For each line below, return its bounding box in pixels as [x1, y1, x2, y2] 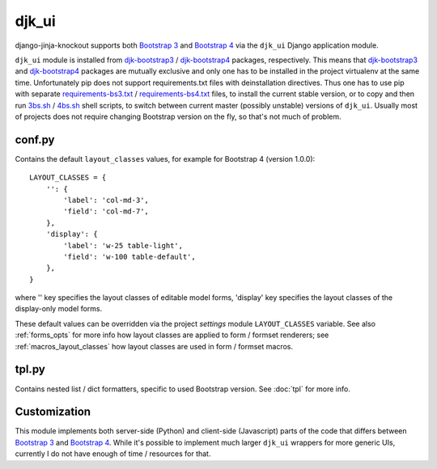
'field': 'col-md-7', [63, 207, 150, 216]
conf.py [15, 133, 55, 146]
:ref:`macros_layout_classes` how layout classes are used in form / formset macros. [15, 341, 293, 351]
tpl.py [15, 362, 46, 376]
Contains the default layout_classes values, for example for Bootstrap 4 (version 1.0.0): [15, 154, 316, 163]
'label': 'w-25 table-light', [63, 241, 184, 250]
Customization [15, 405, 91, 419]
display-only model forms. [15, 304, 103, 314]
